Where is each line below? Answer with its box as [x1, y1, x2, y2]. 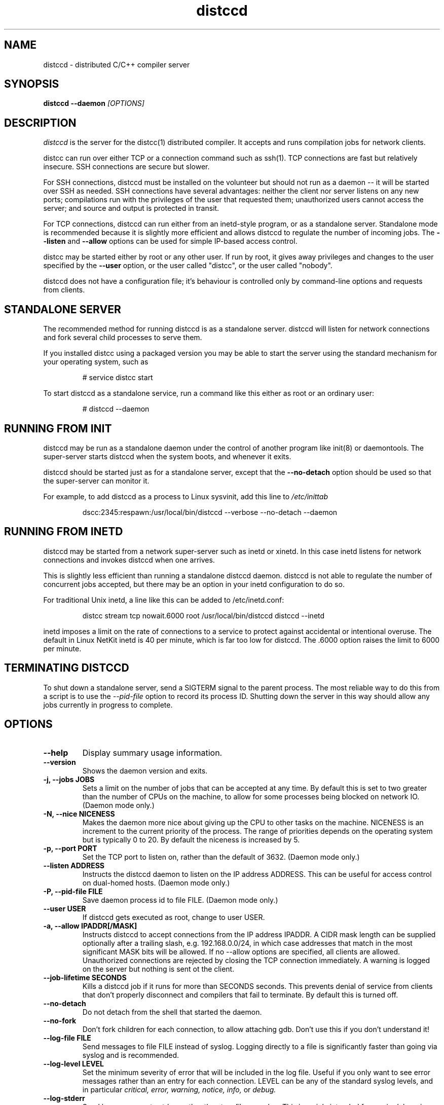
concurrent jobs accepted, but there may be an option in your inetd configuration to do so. [43, 579, 345, 588]
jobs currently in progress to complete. [43, 700, 173, 709]
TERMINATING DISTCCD [4, 661, 129, 675]
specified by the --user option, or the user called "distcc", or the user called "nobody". [43, 261, 332, 270]
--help [43, 747, 68, 758]
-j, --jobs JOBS [43, 775, 95, 784]
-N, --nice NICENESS [43, 809, 115, 818]
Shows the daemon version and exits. [82, 766, 208, 775]
